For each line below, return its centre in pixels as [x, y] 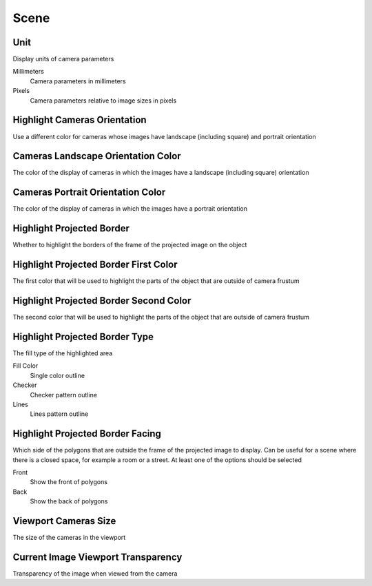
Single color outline [58, 375]
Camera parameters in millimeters [78, 81]
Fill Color [25, 366]
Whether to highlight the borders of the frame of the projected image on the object [130, 245]
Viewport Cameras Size [64, 521]
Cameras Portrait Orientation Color [89, 192]
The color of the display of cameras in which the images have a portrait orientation [130, 209]
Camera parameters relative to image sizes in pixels [103, 101]
